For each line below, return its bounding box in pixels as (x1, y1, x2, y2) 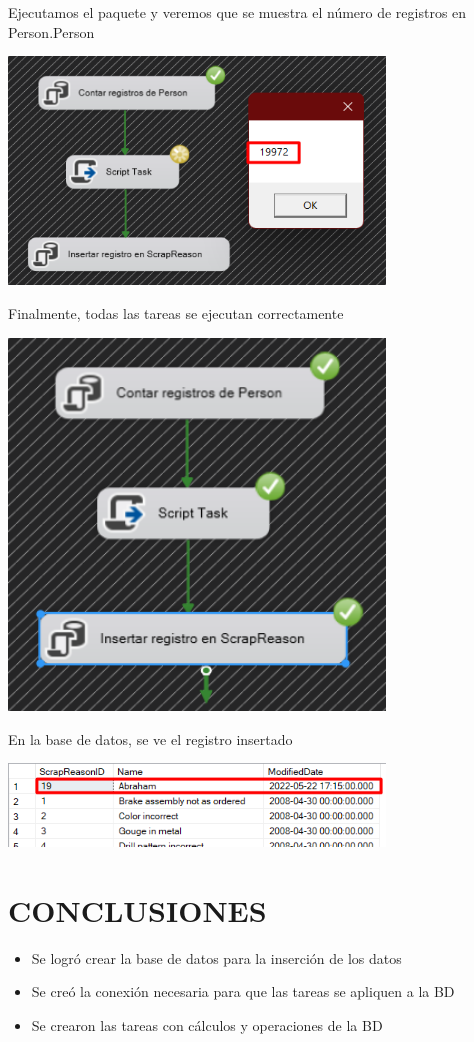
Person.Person (8, 21, 95, 42)
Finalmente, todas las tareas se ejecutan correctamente (8, 303, 344, 324)
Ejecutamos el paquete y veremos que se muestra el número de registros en (8, 2, 467, 22)
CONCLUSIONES (8, 889, 267, 930)
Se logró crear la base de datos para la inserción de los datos (31, 947, 402, 968)
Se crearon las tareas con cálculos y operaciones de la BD (31, 1015, 383, 1035)
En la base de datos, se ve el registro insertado (8, 728, 293, 749)
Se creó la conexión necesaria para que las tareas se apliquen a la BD (31, 981, 455, 1002)
